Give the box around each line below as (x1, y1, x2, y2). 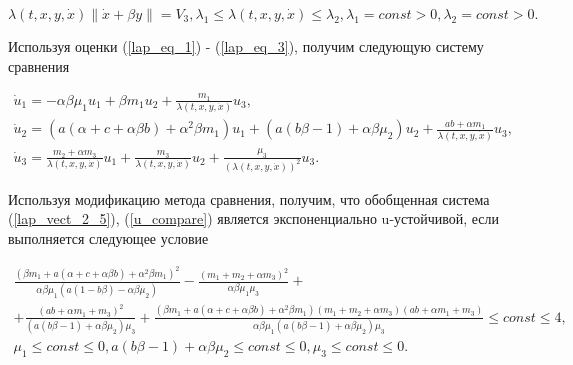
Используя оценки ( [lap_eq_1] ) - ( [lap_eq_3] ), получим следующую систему (8, 36, 484, 56)
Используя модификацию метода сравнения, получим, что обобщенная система (8, 188, 490, 209)
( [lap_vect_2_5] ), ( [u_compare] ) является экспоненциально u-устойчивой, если (8, 208, 500, 229)
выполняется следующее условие (8, 227, 209, 248)
